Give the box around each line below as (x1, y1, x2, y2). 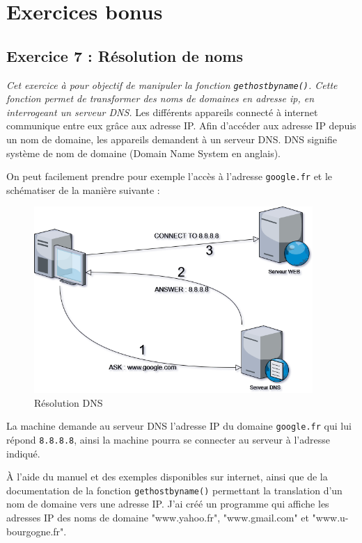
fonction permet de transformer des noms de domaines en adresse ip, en (6, 91, 315, 106)
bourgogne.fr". (6, 524, 67, 538)
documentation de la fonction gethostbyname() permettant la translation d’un (6, 483, 343, 497)
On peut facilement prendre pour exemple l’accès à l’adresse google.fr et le (6, 169, 333, 184)
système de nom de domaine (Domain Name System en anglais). (6, 145, 281, 160)
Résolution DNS (34, 395, 103, 410)
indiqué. (6, 446, 40, 460)
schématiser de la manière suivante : (6, 182, 160, 197)
